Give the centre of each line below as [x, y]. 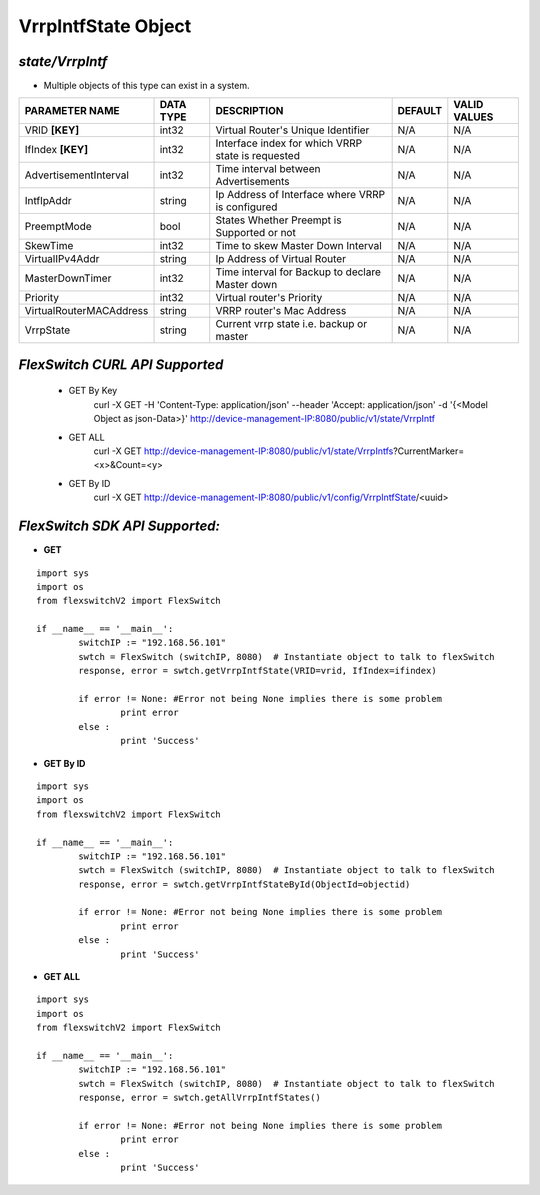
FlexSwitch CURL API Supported [121, 364]
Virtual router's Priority [269, 298]
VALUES [473, 117]
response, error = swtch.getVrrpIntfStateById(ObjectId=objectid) [244, 884]
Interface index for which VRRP [289, 143]
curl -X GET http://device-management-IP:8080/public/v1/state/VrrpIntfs [243, 451]
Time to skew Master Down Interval [298, 246]
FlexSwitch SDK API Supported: [119, 526]
